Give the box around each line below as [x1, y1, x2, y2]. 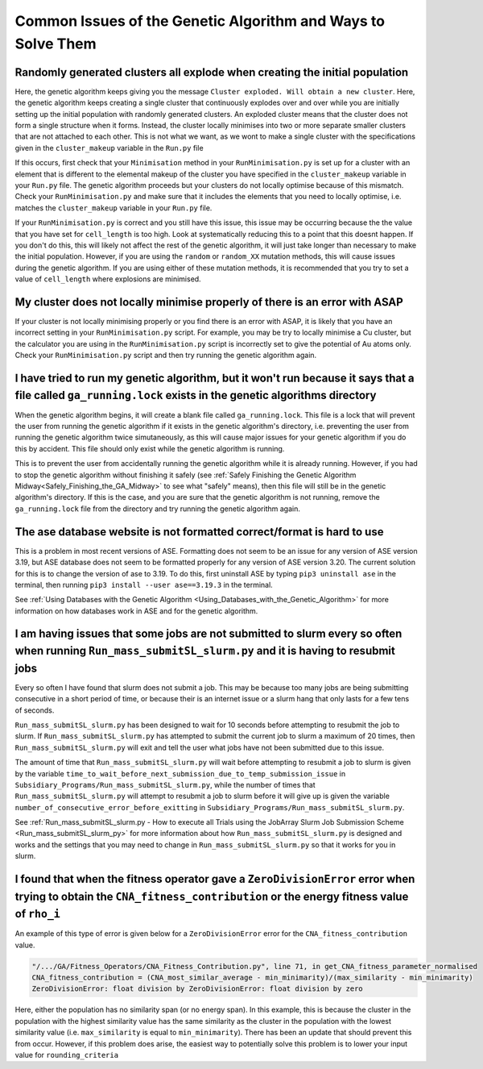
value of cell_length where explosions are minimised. [14, 274, 201, 284]
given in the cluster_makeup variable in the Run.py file [14, 143, 204, 152]
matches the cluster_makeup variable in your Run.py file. [14, 202, 213, 213]
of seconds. [14, 705, 55, 715]
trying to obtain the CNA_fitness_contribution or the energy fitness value [14, 889, 409, 903]
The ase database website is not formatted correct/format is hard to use [14, 525, 384, 539]
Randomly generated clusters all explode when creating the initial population [14, 65, 409, 79]
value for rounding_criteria [14, 1050, 119, 1060]
